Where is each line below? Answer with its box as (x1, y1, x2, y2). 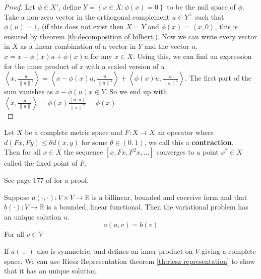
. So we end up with (105, 86, 167, 97)
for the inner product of (4, 60, 78, 71)
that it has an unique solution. (4, 265, 98, 276)
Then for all (4, 147, 41, 157)
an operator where (157, 127, 214, 137)
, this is (215, 21, 238, 32)
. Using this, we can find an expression (133, 50, 252, 61)
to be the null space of (167, 2, 236, 12)
